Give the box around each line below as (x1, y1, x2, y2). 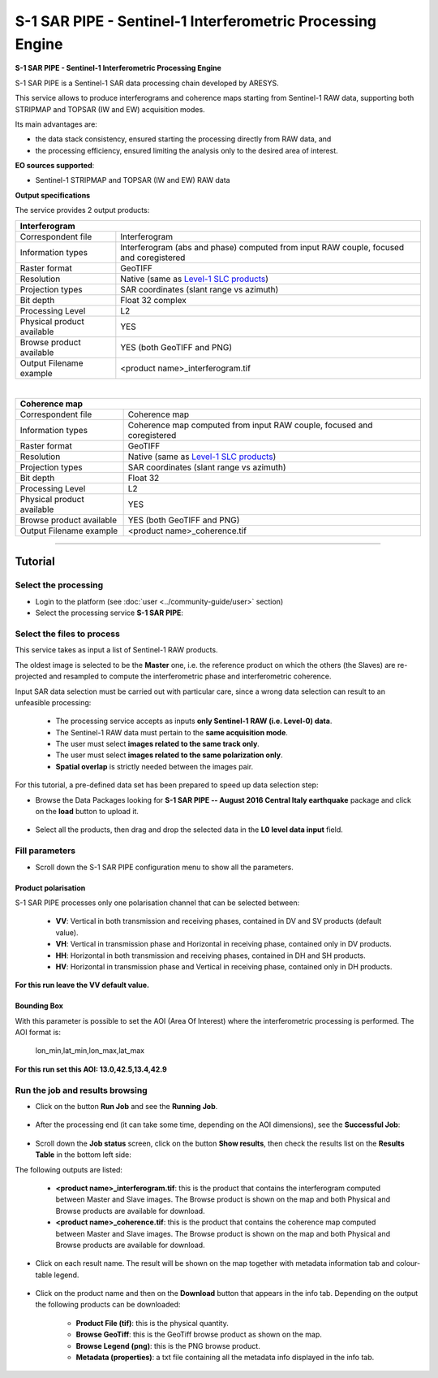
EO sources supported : (15, 161, 95, 171)
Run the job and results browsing (15, 1085, 148, 1096)
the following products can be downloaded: (35, 1300, 181, 1310)
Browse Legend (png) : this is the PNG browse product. (75, 1341, 261, 1350)
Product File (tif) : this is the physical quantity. (75, 1318, 229, 1328)
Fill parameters (15, 845, 76, 856)
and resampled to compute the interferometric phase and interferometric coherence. (49, 671, 332, 682)
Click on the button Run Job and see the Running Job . (35, 1101, 218, 1111)
